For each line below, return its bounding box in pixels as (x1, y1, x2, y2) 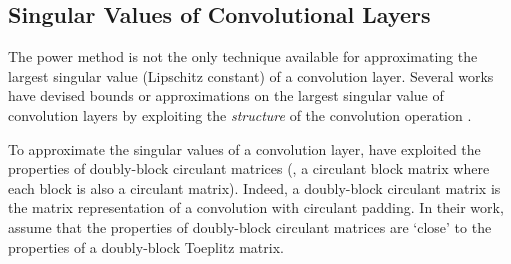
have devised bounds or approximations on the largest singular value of (8, 85, 444, 106)
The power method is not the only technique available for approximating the (8, 46, 478, 67)
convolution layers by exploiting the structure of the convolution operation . (8, 104, 472, 125)
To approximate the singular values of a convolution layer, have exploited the (8, 138, 481, 159)
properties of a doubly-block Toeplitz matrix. (8, 236, 284, 257)
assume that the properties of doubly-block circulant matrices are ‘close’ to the (8, 216, 492, 237)
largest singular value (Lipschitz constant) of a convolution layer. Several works (8, 65, 494, 86)
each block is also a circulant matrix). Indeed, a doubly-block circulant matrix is (8, 177, 501, 198)
